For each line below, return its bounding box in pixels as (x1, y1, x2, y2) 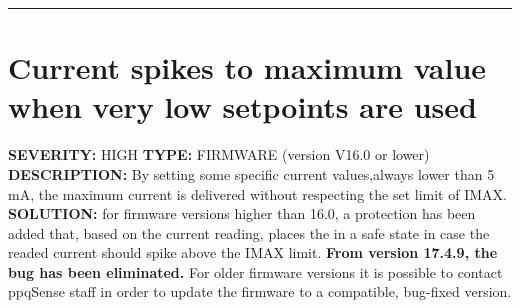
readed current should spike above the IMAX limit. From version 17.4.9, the (8, 242, 498, 263)
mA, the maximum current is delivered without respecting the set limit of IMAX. (8, 183, 507, 204)
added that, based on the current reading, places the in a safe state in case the (8, 222, 490, 243)
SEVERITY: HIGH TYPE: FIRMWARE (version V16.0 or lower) (8, 144, 430, 165)
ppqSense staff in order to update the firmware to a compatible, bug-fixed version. (8, 281, 512, 302)
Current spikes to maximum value (8, 47, 487, 88)
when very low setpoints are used (8, 86, 477, 127)
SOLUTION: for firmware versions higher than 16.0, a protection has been (8, 203, 476, 224)
